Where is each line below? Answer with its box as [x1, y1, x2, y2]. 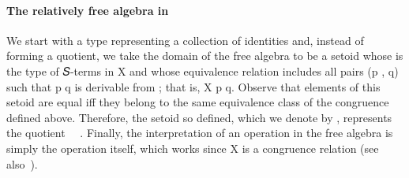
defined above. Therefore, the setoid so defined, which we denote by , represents [6, 109, 392, 125]
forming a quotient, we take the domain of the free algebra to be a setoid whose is [6, 47, 403, 64]
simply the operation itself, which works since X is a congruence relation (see [6, 139, 379, 156]
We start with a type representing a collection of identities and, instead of [6, 32, 364, 48]
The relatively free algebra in [6, 2, 169, 18]
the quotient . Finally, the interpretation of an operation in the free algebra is [6, 124, 393, 141]
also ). [6, 155, 38, 172]
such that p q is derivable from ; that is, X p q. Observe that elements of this [6, 78, 381, 95]
